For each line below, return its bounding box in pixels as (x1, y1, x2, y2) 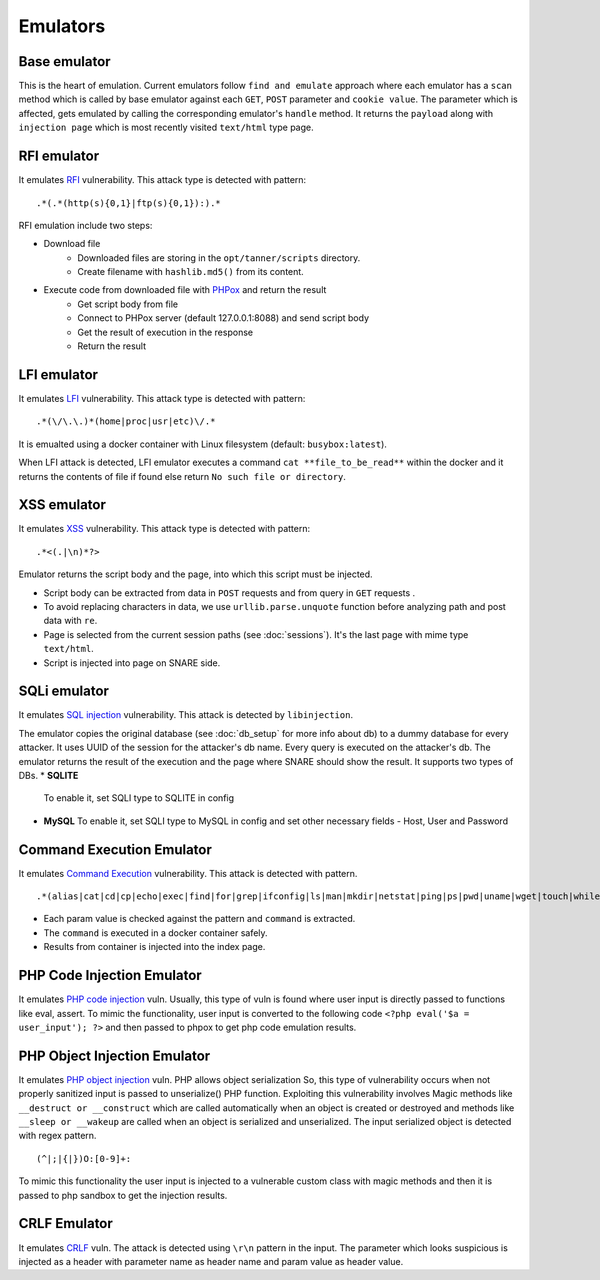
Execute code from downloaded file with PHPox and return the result (43, 284, 327, 296)
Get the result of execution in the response (77, 326, 254, 338)
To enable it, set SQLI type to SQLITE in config (43, 792, 235, 804)
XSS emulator (18, 496, 107, 514)
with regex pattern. (18, 1130, 97, 1142)
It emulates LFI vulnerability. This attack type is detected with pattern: (18, 392, 306, 404)
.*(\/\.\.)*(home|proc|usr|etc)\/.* (36, 416, 216, 427)
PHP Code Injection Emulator (18, 967, 202, 984)
